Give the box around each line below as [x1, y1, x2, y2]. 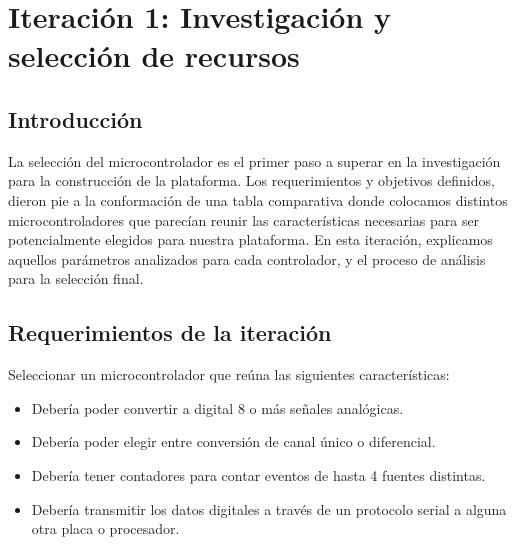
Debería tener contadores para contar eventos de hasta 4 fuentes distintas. [31, 464, 486, 485]
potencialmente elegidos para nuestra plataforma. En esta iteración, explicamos [8, 229, 493, 250]
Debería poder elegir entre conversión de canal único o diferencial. [31, 431, 436, 452]
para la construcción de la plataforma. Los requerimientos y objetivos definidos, [8, 170, 495, 191]
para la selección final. [8, 268, 144, 289]
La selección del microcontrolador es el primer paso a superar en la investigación [8, 150, 501, 171]
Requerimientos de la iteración [8, 317, 332, 348]
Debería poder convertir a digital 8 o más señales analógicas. [31, 397, 404, 418]
